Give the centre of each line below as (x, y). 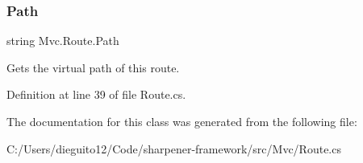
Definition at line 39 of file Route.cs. (96, 94)
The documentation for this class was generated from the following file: (182, 121)
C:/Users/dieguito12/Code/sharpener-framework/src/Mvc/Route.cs (174, 148)
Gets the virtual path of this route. (93, 67)
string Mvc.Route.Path (63, 41)
